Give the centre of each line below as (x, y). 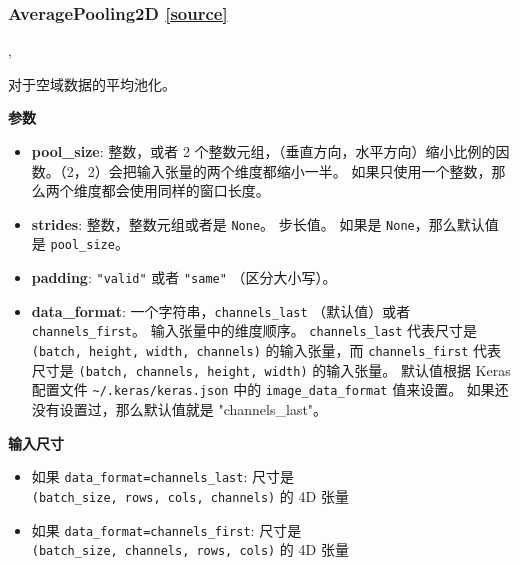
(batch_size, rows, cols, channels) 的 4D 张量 (190, 495)
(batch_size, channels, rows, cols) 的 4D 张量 (190, 549)
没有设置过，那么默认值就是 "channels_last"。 (179, 409)
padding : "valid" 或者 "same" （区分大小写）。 (184, 277)
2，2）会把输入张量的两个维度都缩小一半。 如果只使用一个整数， (279, 170)
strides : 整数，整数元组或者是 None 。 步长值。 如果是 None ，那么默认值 (265, 223)
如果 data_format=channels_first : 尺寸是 (166, 529)
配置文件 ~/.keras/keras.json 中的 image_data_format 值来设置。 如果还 (270, 389)
